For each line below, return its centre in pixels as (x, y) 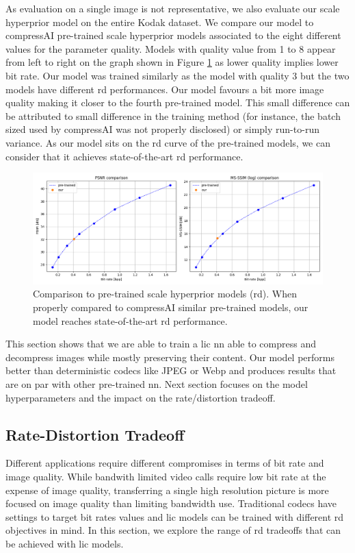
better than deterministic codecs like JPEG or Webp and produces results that (171, 370)
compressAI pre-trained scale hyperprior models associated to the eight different (173, 35)
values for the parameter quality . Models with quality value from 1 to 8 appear (171, 48)
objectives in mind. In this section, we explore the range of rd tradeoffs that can (173, 530)
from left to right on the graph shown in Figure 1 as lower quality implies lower (172, 62)
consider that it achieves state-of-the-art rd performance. (124, 156)
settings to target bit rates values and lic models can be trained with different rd (175, 516)
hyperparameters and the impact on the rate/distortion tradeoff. (141, 397)
